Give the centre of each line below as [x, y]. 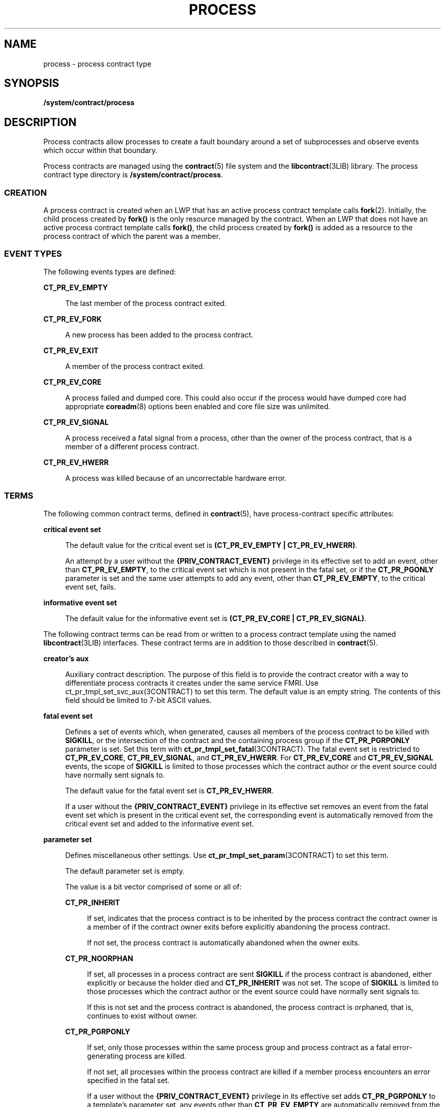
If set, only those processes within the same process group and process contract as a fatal [239, 1047]
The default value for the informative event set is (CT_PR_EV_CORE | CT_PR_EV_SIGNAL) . [216, 618]
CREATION [26, 192]
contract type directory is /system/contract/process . [133, 175]
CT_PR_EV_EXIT [71, 350]
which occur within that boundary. [100, 150]
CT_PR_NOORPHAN [99, 958]
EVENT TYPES [33, 254]
